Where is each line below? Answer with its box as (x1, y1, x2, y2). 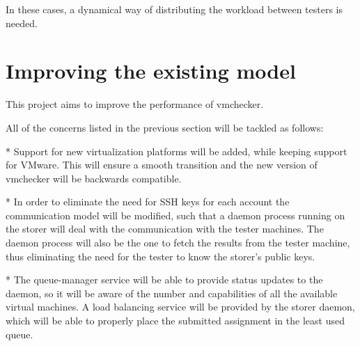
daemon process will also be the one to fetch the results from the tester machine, (6, 235, 350, 250)
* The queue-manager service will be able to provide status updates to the (6, 272, 323, 287)
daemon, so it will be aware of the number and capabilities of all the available (6, 285, 338, 300)
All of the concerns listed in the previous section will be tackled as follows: (6, 120, 324, 134)
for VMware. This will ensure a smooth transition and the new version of (6, 157, 318, 172)
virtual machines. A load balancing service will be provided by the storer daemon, (6, 299, 355, 314)
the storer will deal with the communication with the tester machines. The (6, 221, 324, 236)
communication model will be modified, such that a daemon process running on (6, 207, 345, 222)
